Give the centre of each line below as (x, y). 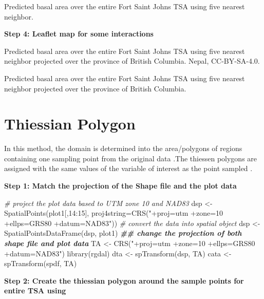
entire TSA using (35, 291)
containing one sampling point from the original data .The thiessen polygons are (131, 158)
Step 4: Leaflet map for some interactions (79, 34)
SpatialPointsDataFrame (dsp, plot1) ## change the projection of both (123, 233)
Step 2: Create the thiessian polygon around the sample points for (124, 280)
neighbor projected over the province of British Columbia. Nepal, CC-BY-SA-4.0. (132, 61)
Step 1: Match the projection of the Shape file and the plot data (120, 186)
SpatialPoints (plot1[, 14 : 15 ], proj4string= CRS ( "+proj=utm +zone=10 (114, 213)
